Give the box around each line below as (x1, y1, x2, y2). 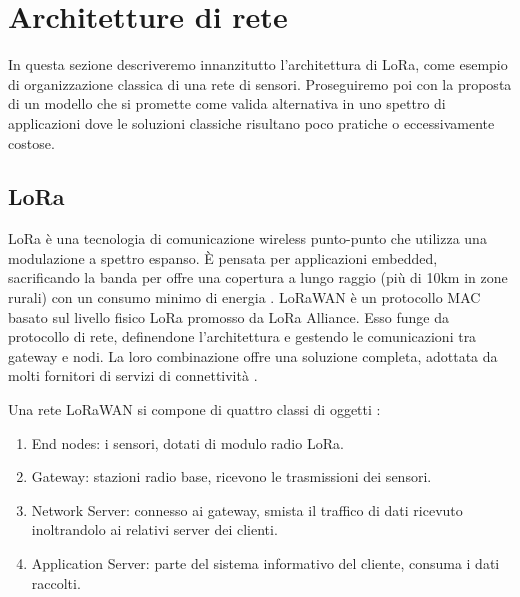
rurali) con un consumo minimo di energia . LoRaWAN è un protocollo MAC (8, 287, 481, 308)
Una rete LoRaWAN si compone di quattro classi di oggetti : (8, 399, 381, 420)
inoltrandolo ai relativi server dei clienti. (31, 519, 278, 540)
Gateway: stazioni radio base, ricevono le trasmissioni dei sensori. (31, 466, 432, 487)
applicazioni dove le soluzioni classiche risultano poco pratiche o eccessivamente (8, 112, 495, 133)
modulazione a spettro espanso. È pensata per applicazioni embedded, (8, 247, 438, 268)
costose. (8, 132, 55, 153)
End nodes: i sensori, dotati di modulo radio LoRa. (31, 432, 344, 453)
